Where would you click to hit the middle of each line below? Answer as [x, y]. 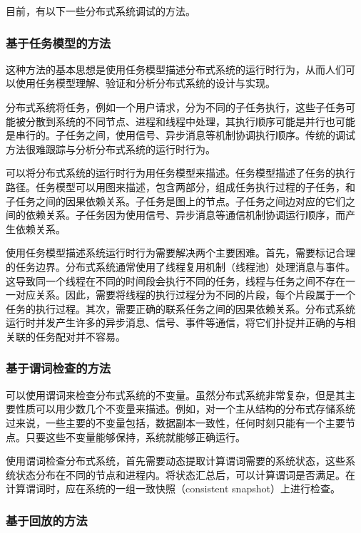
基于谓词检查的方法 [59, 368]
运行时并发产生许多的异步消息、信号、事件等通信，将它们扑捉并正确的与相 [180, 322]
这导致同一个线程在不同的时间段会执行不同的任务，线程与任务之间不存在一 [180, 280]
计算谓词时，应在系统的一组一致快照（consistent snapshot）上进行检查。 [173, 488]
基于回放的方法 [47, 520]
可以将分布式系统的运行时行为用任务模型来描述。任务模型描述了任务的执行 [180, 173]
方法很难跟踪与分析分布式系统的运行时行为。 [111, 149]
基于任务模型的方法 [59, 42]
